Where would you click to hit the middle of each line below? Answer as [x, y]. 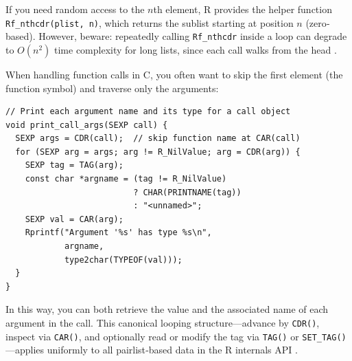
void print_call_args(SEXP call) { [87, 125]
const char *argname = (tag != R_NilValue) [126, 179]
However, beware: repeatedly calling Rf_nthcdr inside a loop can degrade [193, 36]
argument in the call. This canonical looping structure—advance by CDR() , [163, 322]
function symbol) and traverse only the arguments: [112, 88]
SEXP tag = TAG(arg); [74, 165]
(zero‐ [318, 22]
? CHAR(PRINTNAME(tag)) [187, 192]
